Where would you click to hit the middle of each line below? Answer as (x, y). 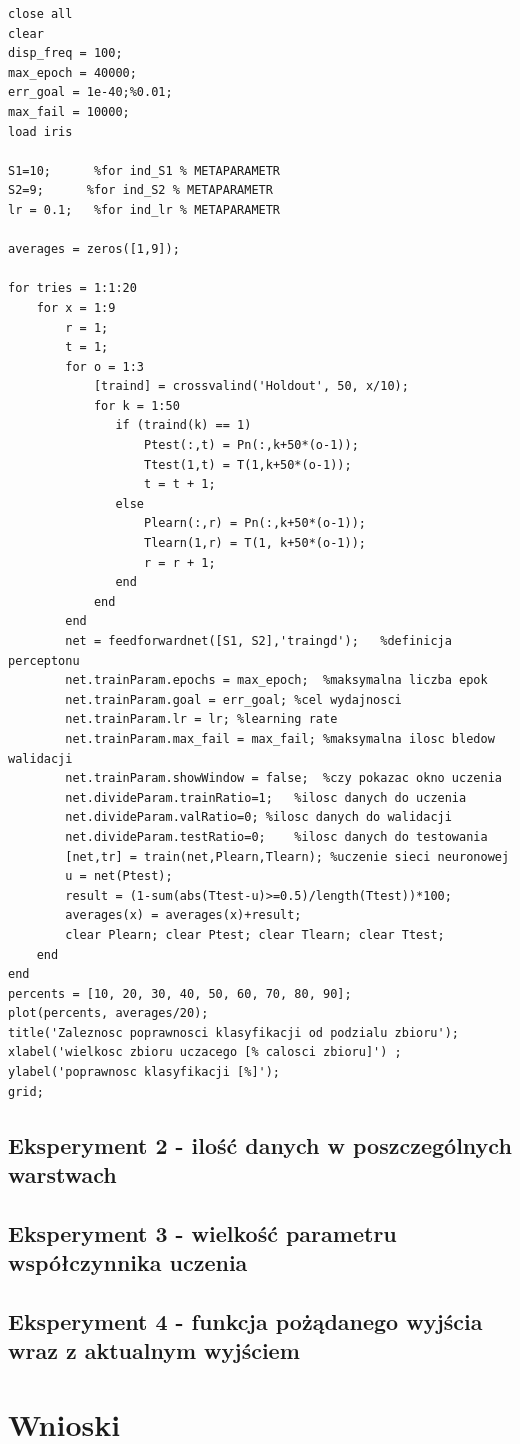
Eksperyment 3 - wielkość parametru (202, 1232)
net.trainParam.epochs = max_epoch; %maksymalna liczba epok (276, 680)
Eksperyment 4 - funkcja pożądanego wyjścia (245, 1320)
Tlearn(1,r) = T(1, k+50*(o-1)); (255, 543)
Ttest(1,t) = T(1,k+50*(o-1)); (248, 464)
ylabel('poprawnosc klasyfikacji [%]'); (144, 1072)
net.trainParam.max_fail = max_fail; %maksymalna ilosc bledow (280, 738)
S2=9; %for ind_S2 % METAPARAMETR (140, 190)
